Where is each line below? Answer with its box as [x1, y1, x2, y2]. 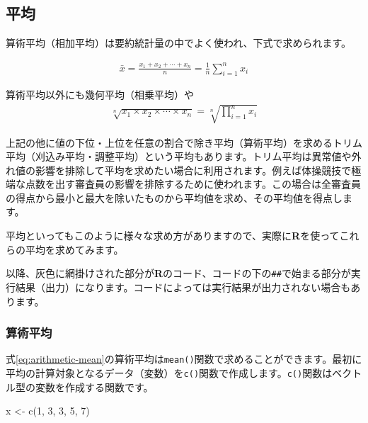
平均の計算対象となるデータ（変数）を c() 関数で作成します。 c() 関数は [6, 365, 333, 380]
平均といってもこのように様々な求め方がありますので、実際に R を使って [6, 228, 340, 243]
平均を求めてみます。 [25, 242, 124, 256]
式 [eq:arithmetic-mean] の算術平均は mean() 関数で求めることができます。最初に [6, 351, 362, 366]
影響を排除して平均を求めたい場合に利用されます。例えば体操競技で [35, 162, 352, 177]
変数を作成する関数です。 [35, 379, 154, 394]
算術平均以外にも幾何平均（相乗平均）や [6, 87, 194, 102]
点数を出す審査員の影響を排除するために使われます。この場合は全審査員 [25, 176, 361, 191]
